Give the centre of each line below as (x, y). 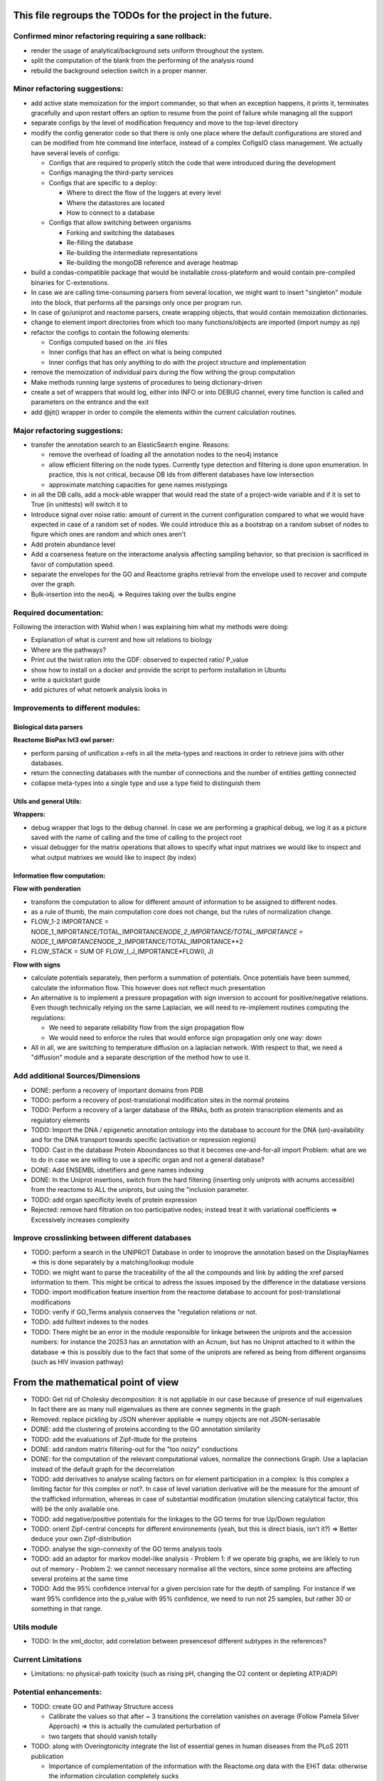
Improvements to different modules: (77, 708)
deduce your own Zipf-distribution (81, 1539)
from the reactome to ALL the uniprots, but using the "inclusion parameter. (140, 1190)
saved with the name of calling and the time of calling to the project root (136, 837)
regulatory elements (60, 1120)
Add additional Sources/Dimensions (77, 1076)
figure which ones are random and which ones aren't (108, 534)
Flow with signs (37, 965)
